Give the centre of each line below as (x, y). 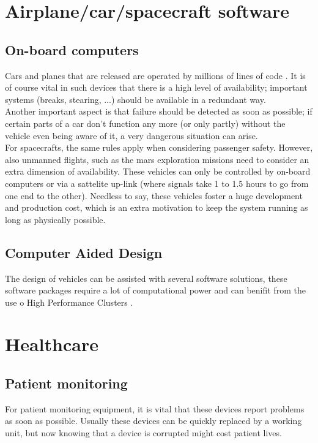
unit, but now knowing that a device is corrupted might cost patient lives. (143, 433)
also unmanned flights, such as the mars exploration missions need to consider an (157, 159)
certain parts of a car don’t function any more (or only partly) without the (145, 123)
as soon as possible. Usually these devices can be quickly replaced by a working (153, 421)
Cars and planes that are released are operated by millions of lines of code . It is (155, 75)
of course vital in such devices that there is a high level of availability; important (156, 87)
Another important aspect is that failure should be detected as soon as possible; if (159, 111)
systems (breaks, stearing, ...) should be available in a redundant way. (135, 99)
